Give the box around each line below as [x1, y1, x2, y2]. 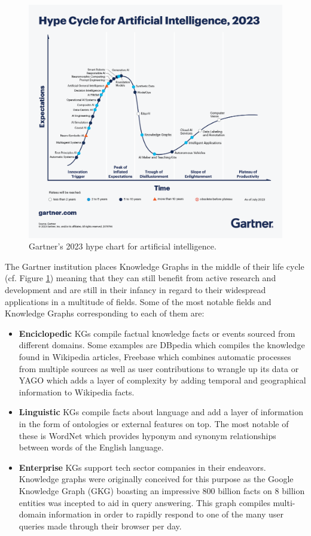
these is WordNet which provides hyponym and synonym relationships [19, 429, 276, 441]
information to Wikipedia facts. [19, 385, 135, 398]
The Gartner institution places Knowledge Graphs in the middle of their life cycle [5, 260, 304, 272]
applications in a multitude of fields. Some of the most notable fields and [5, 295, 272, 307]
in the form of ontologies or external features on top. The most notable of [19, 417, 289, 430]
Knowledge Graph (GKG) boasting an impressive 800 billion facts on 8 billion [19, 484, 305, 497]
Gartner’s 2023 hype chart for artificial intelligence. [29, 240, 217, 252]
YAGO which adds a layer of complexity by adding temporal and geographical [19, 374, 306, 386]
